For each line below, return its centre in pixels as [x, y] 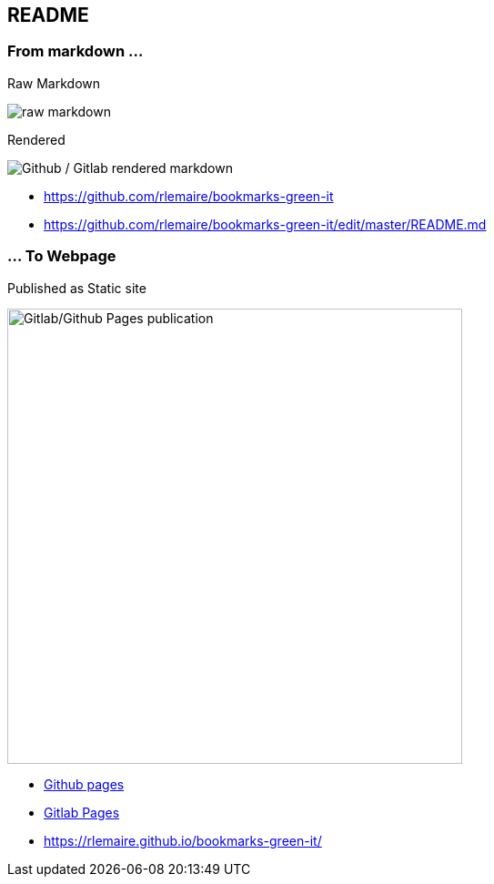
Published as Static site [77, 288]
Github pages [84, 784]
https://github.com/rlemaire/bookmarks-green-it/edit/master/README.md [265, 224]
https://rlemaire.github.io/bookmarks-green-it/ [183, 840]
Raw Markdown [54, 83]
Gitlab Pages [82, 812]
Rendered [36, 139]
